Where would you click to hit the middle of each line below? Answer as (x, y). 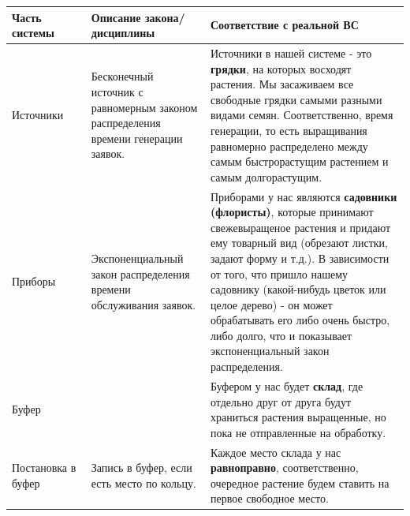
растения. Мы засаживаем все (282, 84)
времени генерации (137, 138)
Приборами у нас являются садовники (304, 196)
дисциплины (123, 33)
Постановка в (44, 467)
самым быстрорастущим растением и (299, 161)
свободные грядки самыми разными (296, 99)
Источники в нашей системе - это (291, 52)
